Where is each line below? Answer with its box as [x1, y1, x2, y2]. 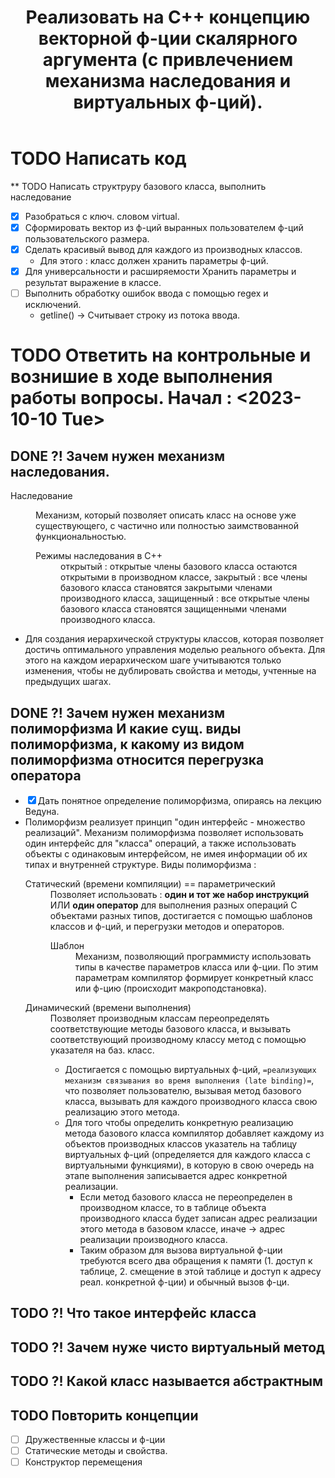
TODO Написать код [10, 147, 187, 170]
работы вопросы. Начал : [10, 387, 233, 410]
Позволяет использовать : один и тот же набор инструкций [49, 889, 310, 901]
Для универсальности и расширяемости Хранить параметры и [24, 266, 297, 278]
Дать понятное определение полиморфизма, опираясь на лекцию [37, 795, 322, 807]
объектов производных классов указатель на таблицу [64, 1138, 298, 1150]
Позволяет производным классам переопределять [49, 1012, 270, 1025]
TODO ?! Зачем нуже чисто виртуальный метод [10, 1339, 325, 1356]
